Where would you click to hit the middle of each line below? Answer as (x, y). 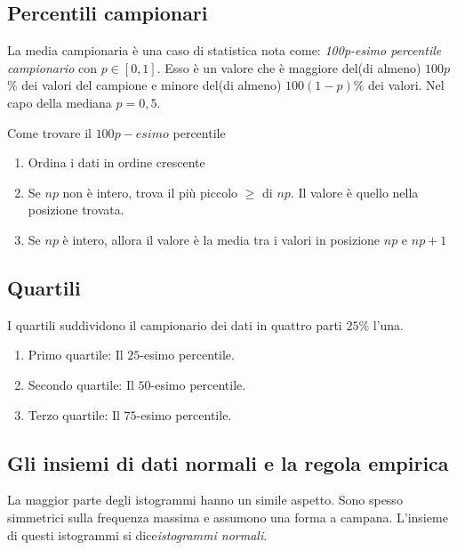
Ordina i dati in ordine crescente (116, 162)
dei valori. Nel (406, 85)
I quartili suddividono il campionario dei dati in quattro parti (175, 324)
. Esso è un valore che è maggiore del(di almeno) (289, 67)
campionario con (52, 67)
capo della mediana (60, 102)
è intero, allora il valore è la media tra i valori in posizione (221, 239)
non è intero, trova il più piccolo (150, 192)
